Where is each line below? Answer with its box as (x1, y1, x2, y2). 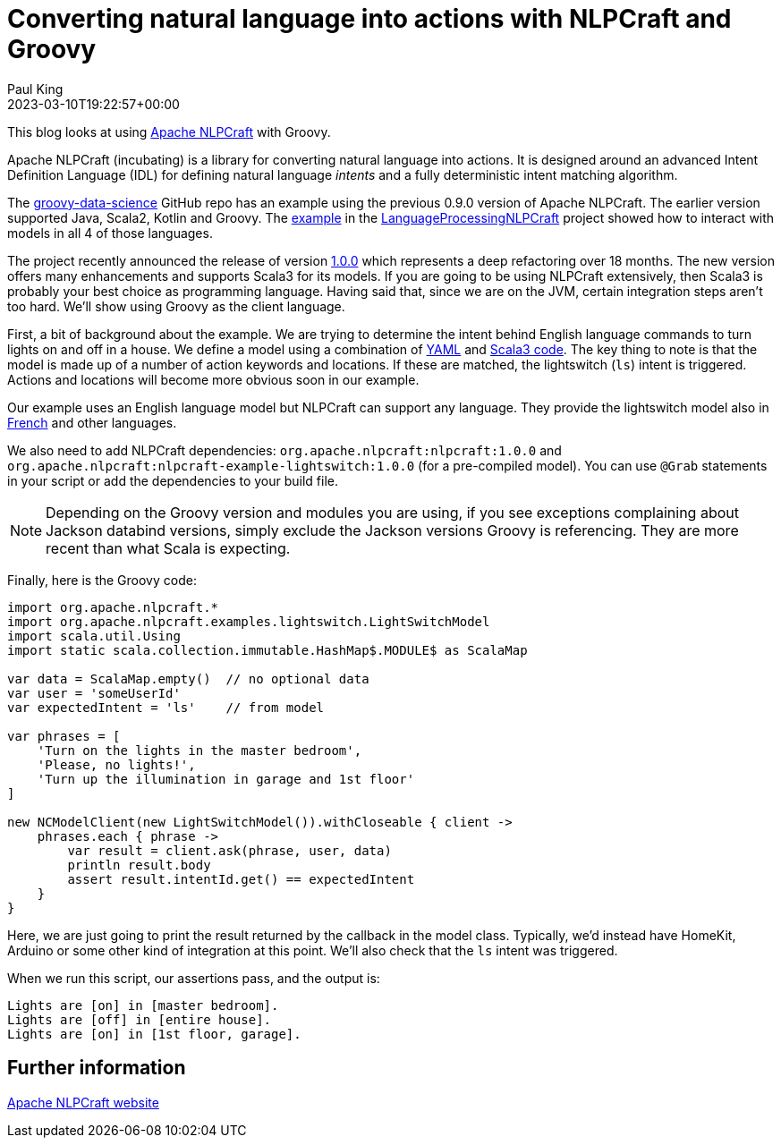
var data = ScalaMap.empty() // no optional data (7, 671, 369, 686)
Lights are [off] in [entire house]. (7, 1012, 272, 1027)
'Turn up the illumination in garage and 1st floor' (37, 771, 415, 786)
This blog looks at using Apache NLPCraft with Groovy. (7, 123, 331, 140)
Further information (7, 1056, 186, 1080)
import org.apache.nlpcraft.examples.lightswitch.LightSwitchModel (7, 614, 490, 629)
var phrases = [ (7, 728, 121, 743)
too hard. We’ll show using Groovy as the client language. (7, 298, 345, 314)
